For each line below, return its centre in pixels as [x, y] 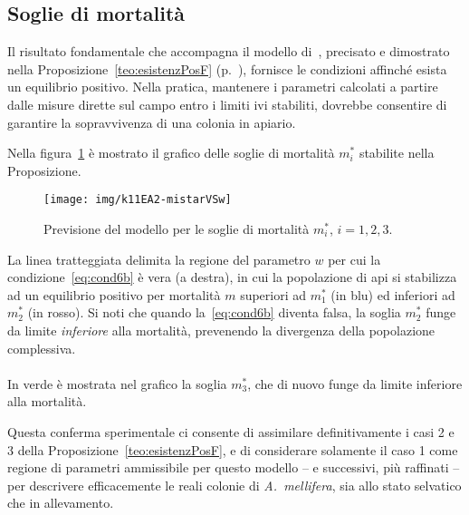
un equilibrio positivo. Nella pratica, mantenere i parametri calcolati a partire [223, 87]
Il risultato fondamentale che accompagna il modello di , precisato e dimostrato [229, 51]
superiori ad [273, 294]
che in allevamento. [61, 503]
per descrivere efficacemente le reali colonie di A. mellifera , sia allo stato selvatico [234, 485]
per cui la [354, 259]
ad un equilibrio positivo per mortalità [114, 294]
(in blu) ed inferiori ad [393, 294]
